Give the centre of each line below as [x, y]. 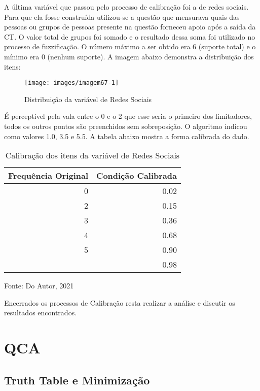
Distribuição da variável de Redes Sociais [88, 99]
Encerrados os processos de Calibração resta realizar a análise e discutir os [120, 302]
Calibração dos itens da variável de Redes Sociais [92, 155]
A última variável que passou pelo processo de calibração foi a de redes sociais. [126, 7]
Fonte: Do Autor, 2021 [39, 286]
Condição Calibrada [137, 176]
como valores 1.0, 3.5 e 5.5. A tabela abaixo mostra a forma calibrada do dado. [127, 136]
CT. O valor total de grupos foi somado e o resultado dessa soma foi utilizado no [130, 36]
